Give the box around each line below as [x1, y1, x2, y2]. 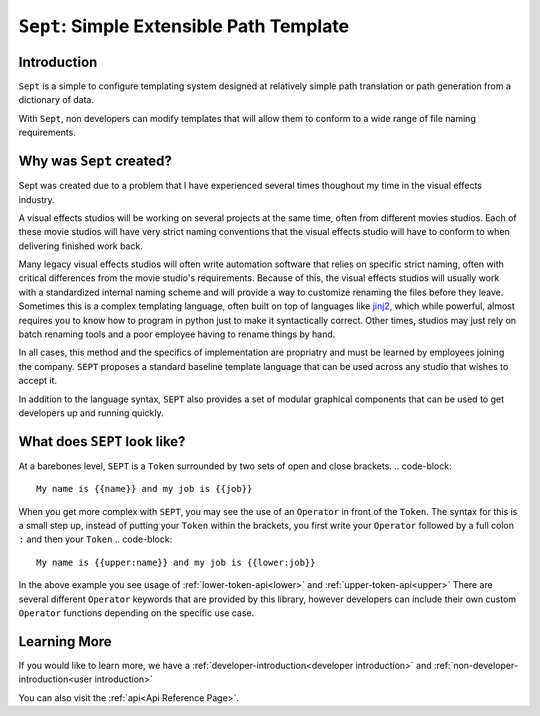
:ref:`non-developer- [433, 659, 519, 671]
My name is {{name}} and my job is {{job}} [36, 483, 253, 495]
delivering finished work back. [18, 240, 144, 252]
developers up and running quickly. [18, 407, 164, 419]
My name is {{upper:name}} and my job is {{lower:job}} [36, 556, 316, 568]
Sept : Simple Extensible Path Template [18, 15, 350, 37]
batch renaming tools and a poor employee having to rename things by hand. [18, 328, 336, 340]
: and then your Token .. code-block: [18, 533, 173, 545]
